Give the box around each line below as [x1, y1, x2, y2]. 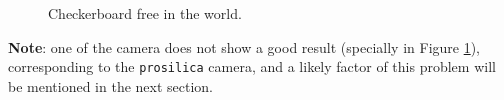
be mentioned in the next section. [8, 75, 214, 96]
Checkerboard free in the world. [48, 3, 242, 23]
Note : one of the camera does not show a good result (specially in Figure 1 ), [8, 36, 481, 57]
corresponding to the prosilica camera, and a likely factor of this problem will [8, 56, 496, 77]
